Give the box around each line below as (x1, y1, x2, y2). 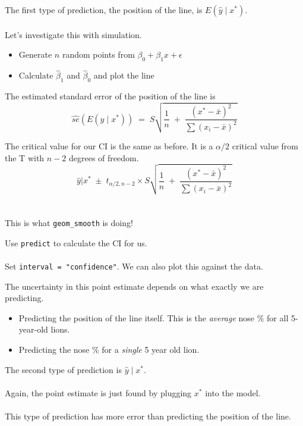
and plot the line (93, 69, 154, 82)
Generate (18, 48, 52, 61)
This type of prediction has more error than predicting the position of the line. (5, 409, 291, 422)
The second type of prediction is (5, 363, 122, 375)
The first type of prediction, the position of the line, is (5, 4, 203, 15)
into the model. (205, 386, 261, 399)
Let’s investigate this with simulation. (5, 28, 142, 40)
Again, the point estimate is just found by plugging (5, 386, 192, 399)
